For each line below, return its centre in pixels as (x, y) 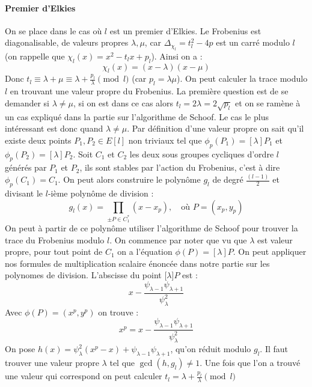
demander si (27, 102)
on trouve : (118, 312)
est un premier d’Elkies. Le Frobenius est (185, 30)
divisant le (24, 193)
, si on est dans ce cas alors (123, 102)
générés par (26, 167)
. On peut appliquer (270, 251)
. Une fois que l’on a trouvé (250, 363)
